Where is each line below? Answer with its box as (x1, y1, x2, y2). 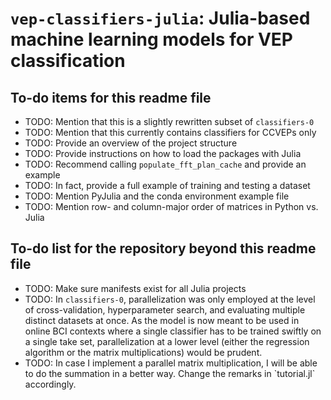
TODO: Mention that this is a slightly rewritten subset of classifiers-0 (24, 116, 315, 127)
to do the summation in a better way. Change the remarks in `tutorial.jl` (24, 367, 316, 379)
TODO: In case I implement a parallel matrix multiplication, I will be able (24, 357, 318, 369)
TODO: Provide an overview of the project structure (24, 137, 238, 149)
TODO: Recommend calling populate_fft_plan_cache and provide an (24, 158, 307, 170)
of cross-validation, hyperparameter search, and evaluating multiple (24, 303, 306, 316)
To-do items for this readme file (10, 89, 212, 106)
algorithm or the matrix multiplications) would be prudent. (24, 346, 263, 358)
